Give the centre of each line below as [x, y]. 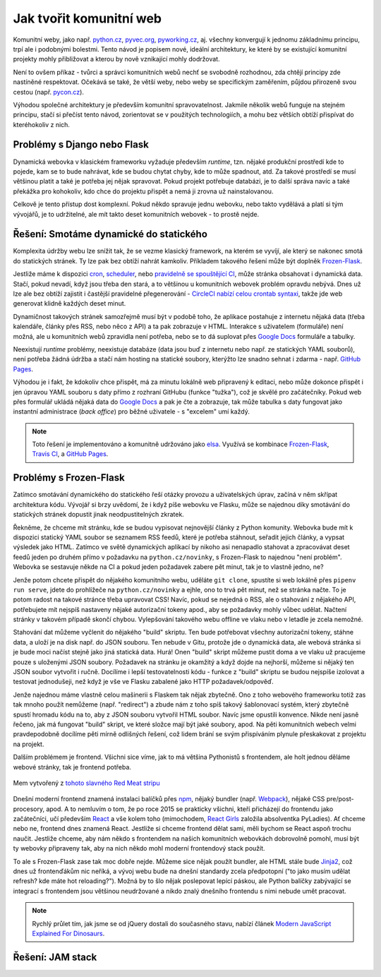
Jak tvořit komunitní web [87, 18]
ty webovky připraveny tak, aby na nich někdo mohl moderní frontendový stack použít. [139, 849]
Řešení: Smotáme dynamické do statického [110, 234]
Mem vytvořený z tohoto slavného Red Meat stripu [86, 783]
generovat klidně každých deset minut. [69, 304]
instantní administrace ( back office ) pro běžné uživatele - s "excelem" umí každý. [131, 412]
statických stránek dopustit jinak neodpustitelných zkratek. [99, 515]
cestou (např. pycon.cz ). [49, 92]
